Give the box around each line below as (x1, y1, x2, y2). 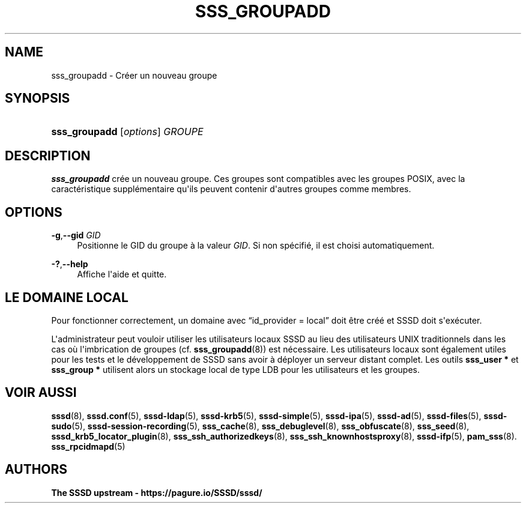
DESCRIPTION (5, 148, 91, 163)
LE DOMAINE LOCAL (5, 289, 128, 305)
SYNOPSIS (5, 91, 70, 106)
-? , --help (51, 259, 88, 270)
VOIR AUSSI (5, 385, 77, 401)
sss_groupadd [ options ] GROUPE (51, 125, 204, 138)
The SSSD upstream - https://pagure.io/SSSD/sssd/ (51, 487, 262, 498)
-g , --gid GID (51, 230, 101, 241)
